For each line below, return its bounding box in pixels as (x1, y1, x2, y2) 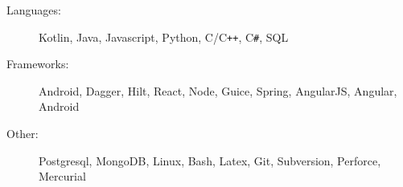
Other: (6, 125, 39, 142)
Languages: (6, 2, 61, 18)
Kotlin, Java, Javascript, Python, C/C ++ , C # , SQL (39, 28, 289, 45)
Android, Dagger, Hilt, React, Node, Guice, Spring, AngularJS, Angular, (39, 82, 397, 99)
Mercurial (39, 168, 86, 185)
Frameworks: (6, 55, 69, 72)
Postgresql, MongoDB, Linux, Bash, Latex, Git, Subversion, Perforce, (39, 152, 381, 169)
